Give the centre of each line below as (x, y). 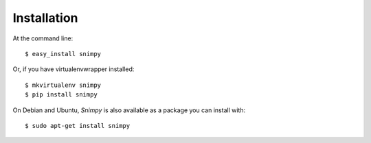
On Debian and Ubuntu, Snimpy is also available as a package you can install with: (129, 110)
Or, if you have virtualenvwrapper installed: (74, 69)
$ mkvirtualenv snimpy (63, 85)
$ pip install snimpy (61, 95)
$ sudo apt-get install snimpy (78, 126)
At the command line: (43, 38)
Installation (45, 18)
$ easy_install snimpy (63, 54)
